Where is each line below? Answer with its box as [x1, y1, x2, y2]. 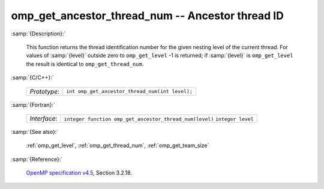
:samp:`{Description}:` [11, 30, 66, 37]
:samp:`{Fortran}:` [11, 101, 55, 108]
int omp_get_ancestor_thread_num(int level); [66, 88, 193, 94]
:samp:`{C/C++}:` [11, 74, 54, 81]
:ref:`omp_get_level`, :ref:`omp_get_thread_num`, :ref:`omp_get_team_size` [26, 142, 209, 149]
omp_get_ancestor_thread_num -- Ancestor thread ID [11, 9, 284, 22]
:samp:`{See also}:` [11, 128, 59, 135]
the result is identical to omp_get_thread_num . [26, 60, 144, 67]
